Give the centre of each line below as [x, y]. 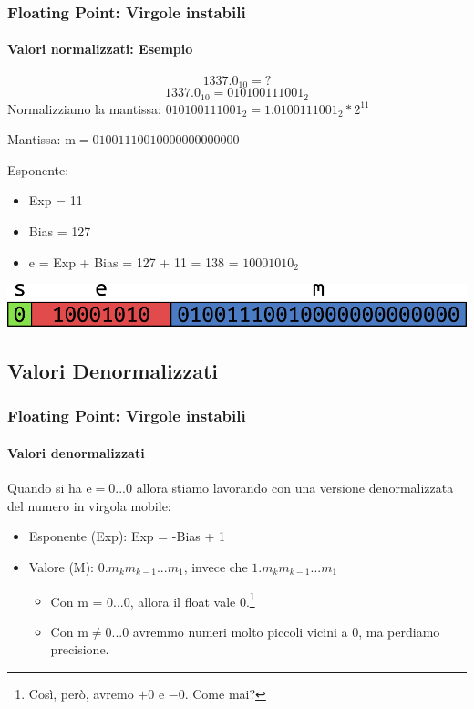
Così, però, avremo [81, 693]
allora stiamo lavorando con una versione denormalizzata [295, 488]
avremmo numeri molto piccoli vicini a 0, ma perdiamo [286, 631]
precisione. [80, 649]
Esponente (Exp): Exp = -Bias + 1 [127, 536]
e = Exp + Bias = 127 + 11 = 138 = [134, 261]
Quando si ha [45, 488]
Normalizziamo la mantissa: [84, 108]
